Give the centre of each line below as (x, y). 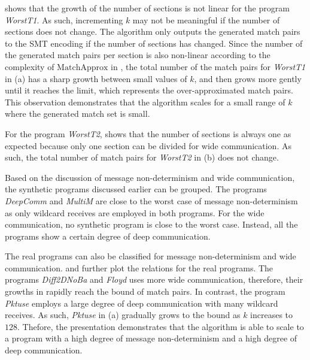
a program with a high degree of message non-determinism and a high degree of (151, 338)
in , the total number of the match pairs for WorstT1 (208, 66)
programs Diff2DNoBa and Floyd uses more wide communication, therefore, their (154, 279)
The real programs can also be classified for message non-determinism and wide (151, 256)
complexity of (30, 66)
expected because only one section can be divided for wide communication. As (148, 145)
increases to (272, 315)
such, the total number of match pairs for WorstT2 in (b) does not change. (142, 157)
